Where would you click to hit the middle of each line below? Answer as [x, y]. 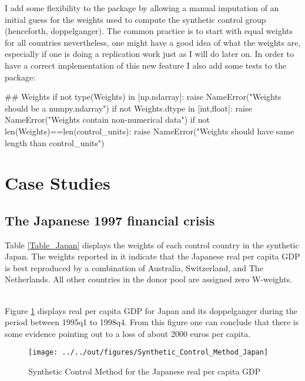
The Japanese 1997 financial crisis [110, 220]
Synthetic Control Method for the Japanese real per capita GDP [145, 371]
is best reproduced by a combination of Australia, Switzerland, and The [134, 267]
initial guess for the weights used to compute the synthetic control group [135, 19]
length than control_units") [55, 142]
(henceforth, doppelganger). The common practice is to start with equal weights [149, 31]
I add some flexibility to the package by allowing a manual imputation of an [142, 8]
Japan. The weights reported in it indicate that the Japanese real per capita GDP [152, 256]
